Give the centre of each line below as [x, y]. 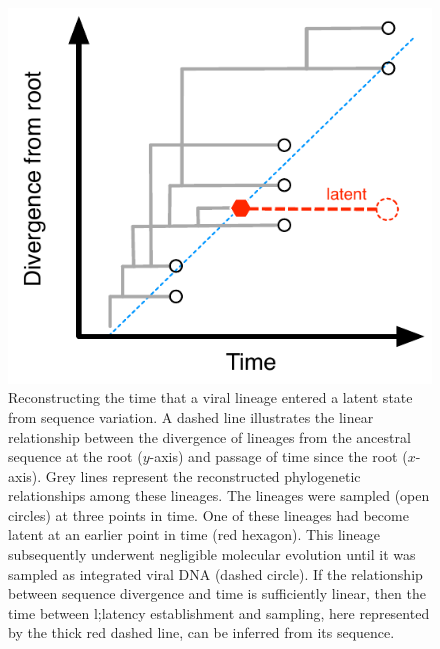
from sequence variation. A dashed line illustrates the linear [191, 416]
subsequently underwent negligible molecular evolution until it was [212, 554]
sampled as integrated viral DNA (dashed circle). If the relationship [215, 573]
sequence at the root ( [75, 456]
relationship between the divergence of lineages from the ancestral [209, 436]
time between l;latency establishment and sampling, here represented [219, 612]
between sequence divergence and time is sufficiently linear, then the [217, 593]
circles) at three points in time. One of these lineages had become [208, 514]
